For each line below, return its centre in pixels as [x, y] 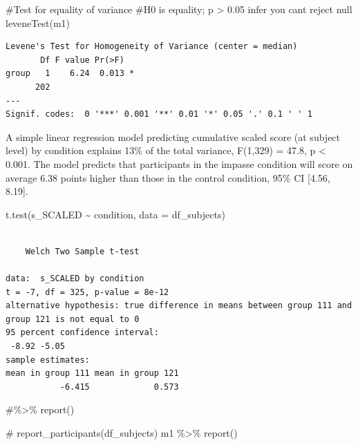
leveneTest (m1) [38, 22]
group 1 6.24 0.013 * [70, 74]
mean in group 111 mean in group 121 [92, 373]
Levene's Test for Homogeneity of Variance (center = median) [152, 47]
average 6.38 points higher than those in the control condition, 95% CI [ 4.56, [168, 177]
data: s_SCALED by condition [75, 279]
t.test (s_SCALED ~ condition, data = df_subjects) [115, 214]
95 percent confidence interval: [82, 333]
